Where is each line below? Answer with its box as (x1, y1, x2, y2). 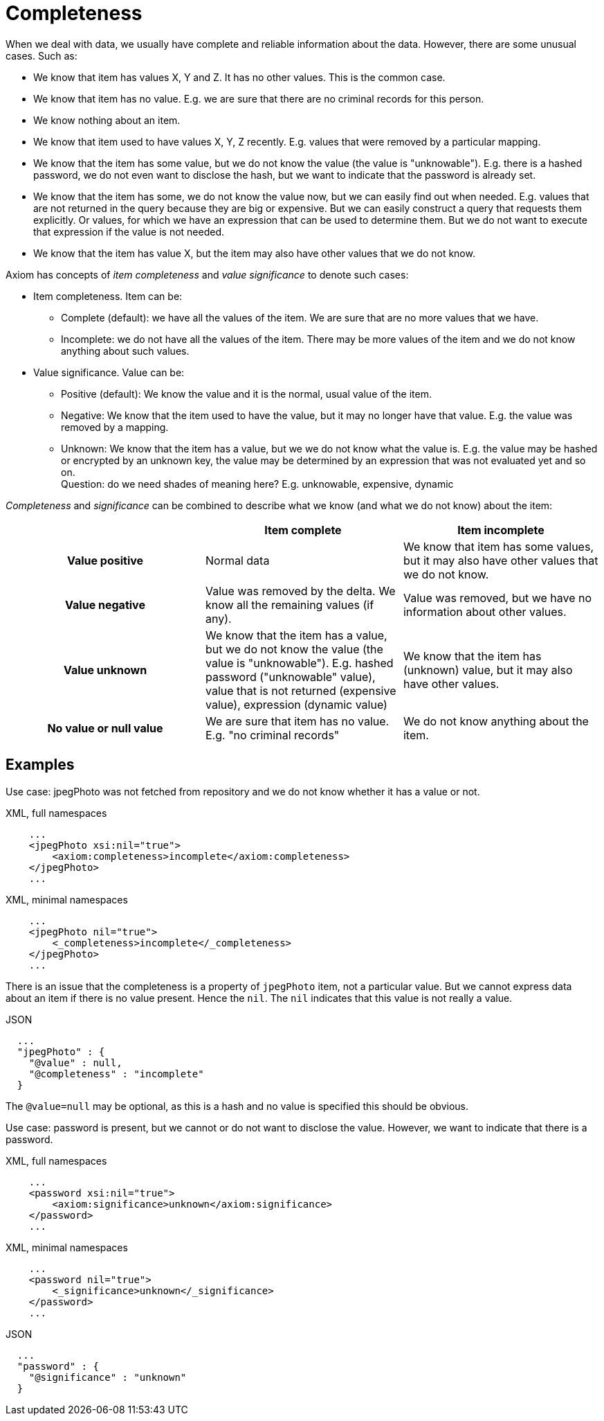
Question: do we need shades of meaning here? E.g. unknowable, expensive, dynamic (61, 477, 454, 490)
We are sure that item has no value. (205, 714, 390, 728)
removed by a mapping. (61, 421, 169, 433)
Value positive (66, 553, 144, 567)
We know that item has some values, (403, 539, 594, 554)
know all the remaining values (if (205, 597, 374, 612)
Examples (6, 756, 75, 774)
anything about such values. (61, 344, 190, 357)
